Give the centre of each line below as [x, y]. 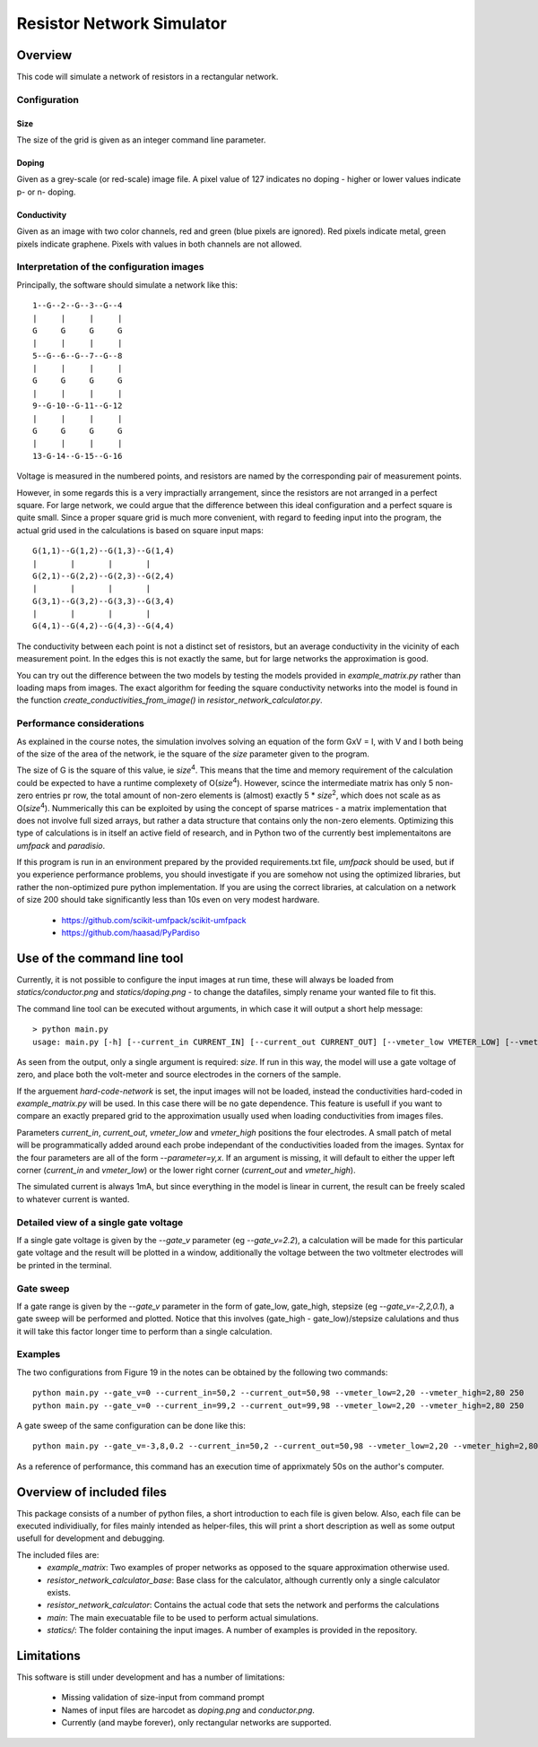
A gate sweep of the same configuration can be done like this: [131, 1425]
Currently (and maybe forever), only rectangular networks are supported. [196, 1723]
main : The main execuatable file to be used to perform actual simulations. [182, 1617]
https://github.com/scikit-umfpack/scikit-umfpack [154, 920]
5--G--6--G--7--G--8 [78, 355]
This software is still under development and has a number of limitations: [151, 1677]
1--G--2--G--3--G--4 [78, 306]
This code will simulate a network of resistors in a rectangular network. [148, 77]
